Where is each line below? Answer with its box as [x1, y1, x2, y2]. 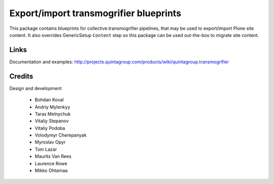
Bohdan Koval [35, 97, 64, 103]
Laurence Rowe [35, 160, 67, 166]
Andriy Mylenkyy [35, 104, 71, 110]
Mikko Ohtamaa [35, 167, 68, 174]
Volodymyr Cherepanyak [35, 132, 87, 139]
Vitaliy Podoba [35, 125, 65, 131]
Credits [9, 72, 33, 80]
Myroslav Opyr [35, 139, 66, 145]
